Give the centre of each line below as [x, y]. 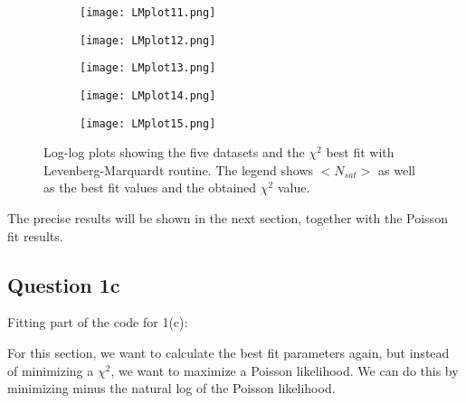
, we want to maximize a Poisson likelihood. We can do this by [285, 370]
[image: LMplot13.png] [148, 68]
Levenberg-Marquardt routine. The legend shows [179, 169]
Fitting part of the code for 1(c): [98, 322]
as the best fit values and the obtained [150, 187]
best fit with [360, 152]
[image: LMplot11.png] [148, 13]
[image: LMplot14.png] [148, 95]
